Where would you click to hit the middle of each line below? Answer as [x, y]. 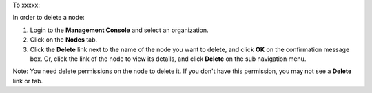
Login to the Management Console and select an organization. [120, 30]
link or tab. [28, 81]
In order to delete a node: [49, 18]
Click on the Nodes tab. [64, 40]
